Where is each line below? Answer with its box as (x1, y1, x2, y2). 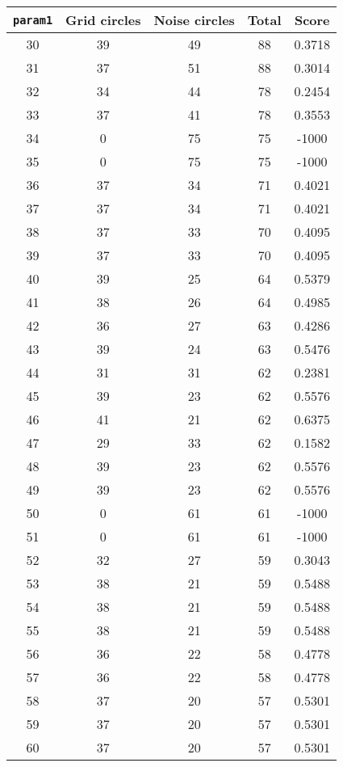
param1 (13, 13, 53, 27)
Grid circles (65, 11, 141, 29)
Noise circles (153, 11, 235, 29)
